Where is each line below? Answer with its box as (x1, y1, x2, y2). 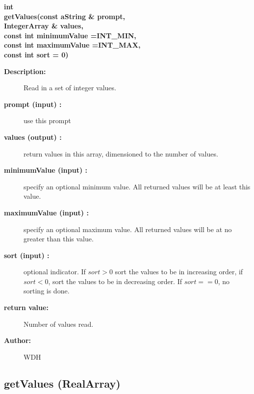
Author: (4, 335, 31, 345)
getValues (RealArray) (4, 375, 121, 391)
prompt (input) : (4, 99, 62, 109)
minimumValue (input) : (4, 165, 87, 175)
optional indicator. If (24, 266, 86, 277)
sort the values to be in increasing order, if (115, 266, 243, 277)
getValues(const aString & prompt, (4, 11, 125, 21)
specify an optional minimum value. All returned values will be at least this (24, 181, 251, 191)
